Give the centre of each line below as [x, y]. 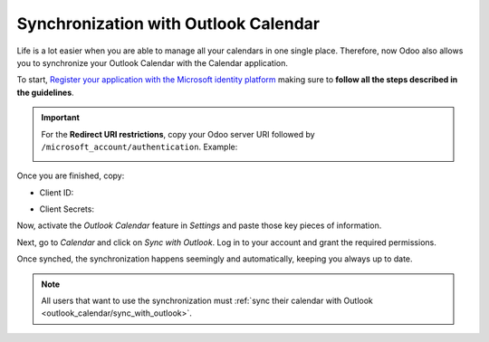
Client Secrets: [67, 209]
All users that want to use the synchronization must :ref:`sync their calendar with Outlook [207, 301]
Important [61, 118]
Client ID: [57, 192]
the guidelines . [45, 92]
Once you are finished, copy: [71, 176]
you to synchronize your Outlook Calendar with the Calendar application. [153, 62]
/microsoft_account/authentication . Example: [139, 147]
